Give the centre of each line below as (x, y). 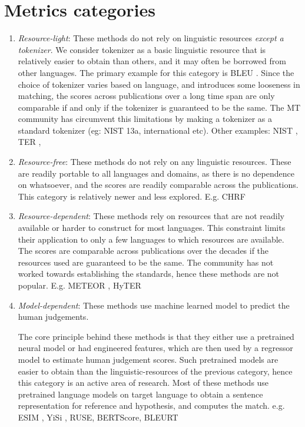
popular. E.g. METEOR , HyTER (79, 285)
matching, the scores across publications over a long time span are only (146, 96)
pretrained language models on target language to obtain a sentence (140, 394)
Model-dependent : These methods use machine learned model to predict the (154, 305)
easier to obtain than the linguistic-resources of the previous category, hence (155, 371)
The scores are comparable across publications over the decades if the (143, 251)
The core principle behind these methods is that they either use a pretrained (156, 336)
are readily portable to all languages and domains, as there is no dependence (156, 173)
